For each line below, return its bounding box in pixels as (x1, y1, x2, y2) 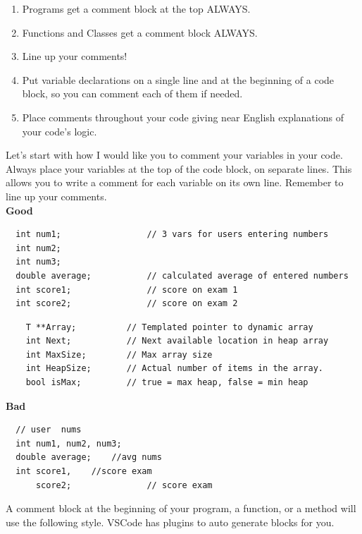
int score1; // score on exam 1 (15, 284, 238, 295)
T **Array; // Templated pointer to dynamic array (25, 322, 313, 332)
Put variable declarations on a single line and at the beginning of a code (22, 72, 335, 87)
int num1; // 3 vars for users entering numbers (15, 229, 329, 240)
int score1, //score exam (15, 466, 152, 477)
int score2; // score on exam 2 (15, 298, 238, 309)
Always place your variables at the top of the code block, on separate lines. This (6, 161, 352, 176)
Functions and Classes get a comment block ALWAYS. (22, 25, 258, 40)
